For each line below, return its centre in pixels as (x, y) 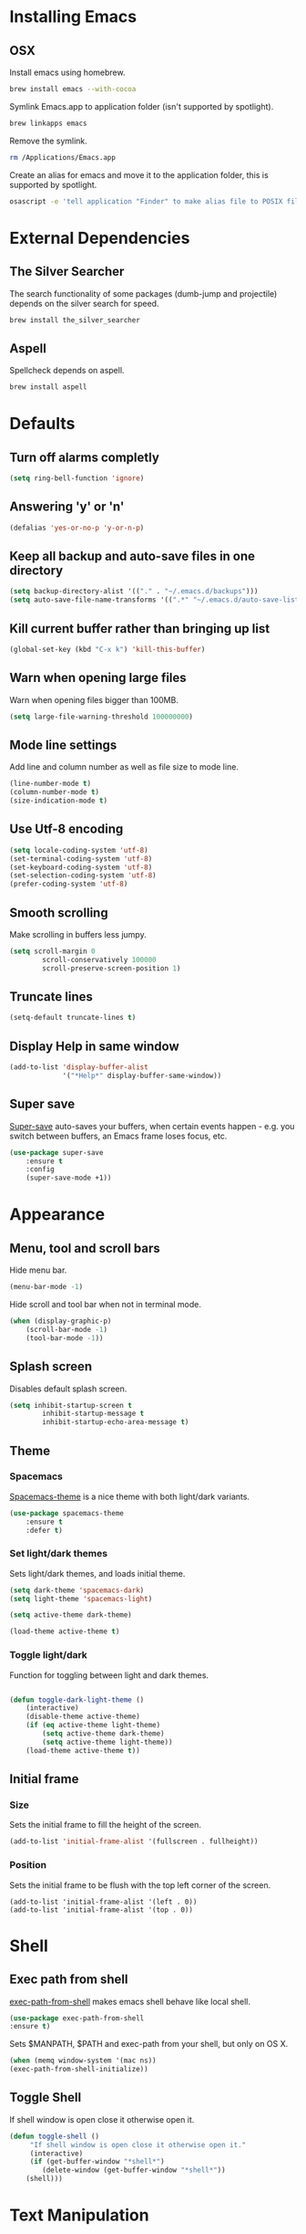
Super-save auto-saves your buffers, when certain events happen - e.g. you (152, 1126)
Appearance (57, 1215)
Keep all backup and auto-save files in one (133, 556)
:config (40, 1169)
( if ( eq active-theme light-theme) (93, 1725)
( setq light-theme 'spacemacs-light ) (81, 1599)
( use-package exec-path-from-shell (77, 2018)
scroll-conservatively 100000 (99, 960)
